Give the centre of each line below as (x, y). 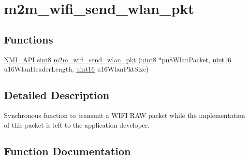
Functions (29, 39)
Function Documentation (67, 151)
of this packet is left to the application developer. (77, 124)
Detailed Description (57, 95)
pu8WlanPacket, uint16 (197, 59)
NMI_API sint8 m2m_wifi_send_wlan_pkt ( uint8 (80, 59)
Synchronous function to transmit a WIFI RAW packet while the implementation (124, 115)
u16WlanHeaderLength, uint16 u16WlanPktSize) (76, 69)
